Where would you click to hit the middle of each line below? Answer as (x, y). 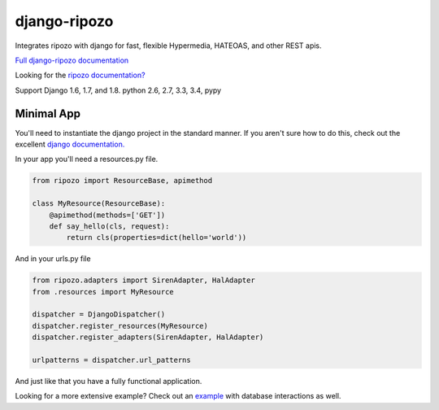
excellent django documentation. (70, 144)
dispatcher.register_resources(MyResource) (120, 326)
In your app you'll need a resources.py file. (87, 159)
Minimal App (48, 113)
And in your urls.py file (53, 259)
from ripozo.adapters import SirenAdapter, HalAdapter (143, 280)
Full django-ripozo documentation (72, 60)
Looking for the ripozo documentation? (80, 75)
